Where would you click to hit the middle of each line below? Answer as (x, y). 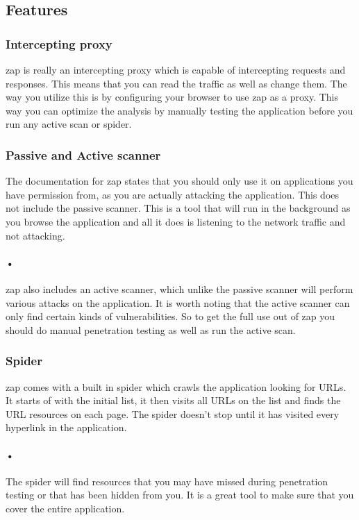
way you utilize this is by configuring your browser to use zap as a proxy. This (172, 97)
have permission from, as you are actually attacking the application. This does (173, 194)
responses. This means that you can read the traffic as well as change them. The (176, 83)
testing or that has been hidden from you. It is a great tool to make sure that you (180, 495)
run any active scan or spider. (69, 124)
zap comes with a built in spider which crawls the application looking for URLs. (176, 386)
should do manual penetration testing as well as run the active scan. (151, 329)
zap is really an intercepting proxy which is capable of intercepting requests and (176, 69)
